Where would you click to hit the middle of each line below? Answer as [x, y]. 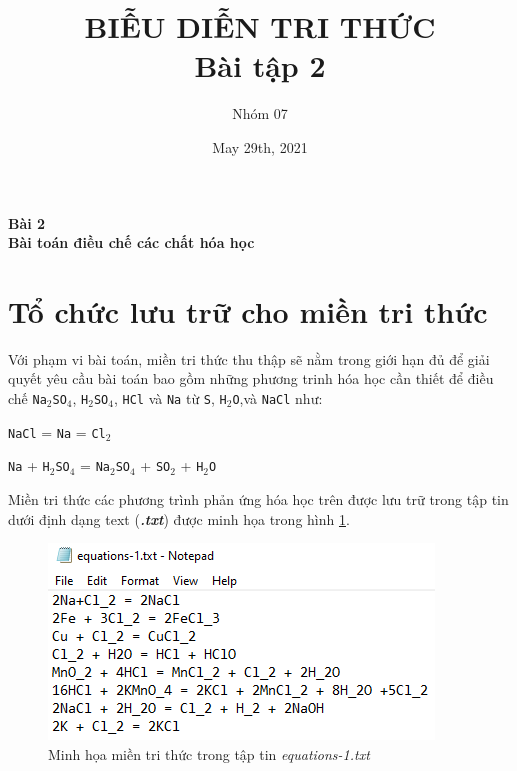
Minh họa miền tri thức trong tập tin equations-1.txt [209, 753]
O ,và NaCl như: [277, 398]
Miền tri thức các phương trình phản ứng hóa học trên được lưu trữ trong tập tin [258, 498]
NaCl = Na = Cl [57, 431]
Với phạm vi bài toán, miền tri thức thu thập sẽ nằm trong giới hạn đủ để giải [249, 358]
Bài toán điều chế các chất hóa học [131, 242]
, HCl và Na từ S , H [170, 398]
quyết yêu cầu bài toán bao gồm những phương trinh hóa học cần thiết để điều [251, 378]
